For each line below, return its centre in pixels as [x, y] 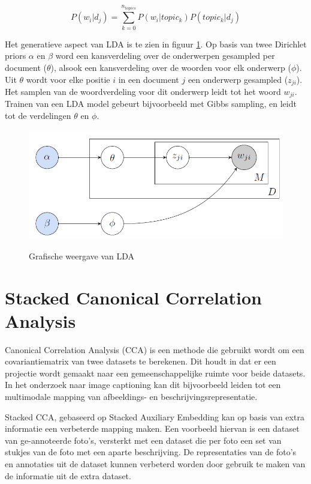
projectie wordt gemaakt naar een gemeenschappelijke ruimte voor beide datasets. [155, 373]
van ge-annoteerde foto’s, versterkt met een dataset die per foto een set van [143, 440]
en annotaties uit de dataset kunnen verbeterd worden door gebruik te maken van [155, 463]
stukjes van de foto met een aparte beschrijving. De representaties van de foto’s [151, 452]
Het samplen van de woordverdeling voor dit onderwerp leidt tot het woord [143, 91]
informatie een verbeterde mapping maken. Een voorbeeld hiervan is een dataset [152, 428]
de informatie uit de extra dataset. [68, 475]
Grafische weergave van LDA [81, 256]
